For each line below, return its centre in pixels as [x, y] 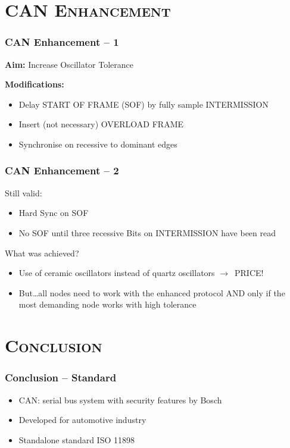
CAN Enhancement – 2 [62, 170]
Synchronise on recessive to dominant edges [98, 144]
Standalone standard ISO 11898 [77, 439]
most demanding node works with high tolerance [107, 304]
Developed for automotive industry [82, 420]
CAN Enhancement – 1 [62, 42]
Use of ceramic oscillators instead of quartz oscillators [117, 273]
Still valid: [24, 192]
